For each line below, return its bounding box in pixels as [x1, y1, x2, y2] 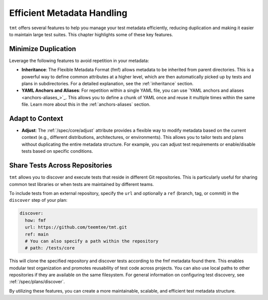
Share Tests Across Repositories [9, 161, 113, 170]
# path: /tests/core [25, 245, 75, 251]
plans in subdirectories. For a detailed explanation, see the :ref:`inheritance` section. [21, 81, 194, 87]
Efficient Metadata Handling [9, 7, 128, 18]
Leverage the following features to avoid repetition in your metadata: [9, 58, 149, 63]
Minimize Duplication [9, 45, 76, 53]
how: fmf [25, 217, 46, 223]
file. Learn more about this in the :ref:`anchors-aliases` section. [21, 102, 151, 108]
